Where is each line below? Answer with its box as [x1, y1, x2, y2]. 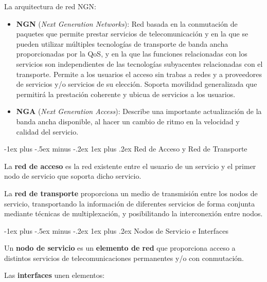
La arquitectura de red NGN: [4, 1, 96, 11]
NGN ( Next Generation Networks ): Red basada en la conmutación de [16, 18, 238, 29]
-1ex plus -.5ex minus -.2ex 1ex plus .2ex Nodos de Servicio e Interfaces [4, 225, 228, 236]
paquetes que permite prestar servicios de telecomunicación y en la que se [16, 28, 248, 39]
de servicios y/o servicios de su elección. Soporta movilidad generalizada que [16, 79, 257, 89]
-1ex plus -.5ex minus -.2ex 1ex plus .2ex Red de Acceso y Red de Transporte [4, 143, 247, 154]
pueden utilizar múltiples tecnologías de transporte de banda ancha [16, 38, 228, 49]
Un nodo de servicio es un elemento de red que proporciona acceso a [4, 242, 236, 253]
